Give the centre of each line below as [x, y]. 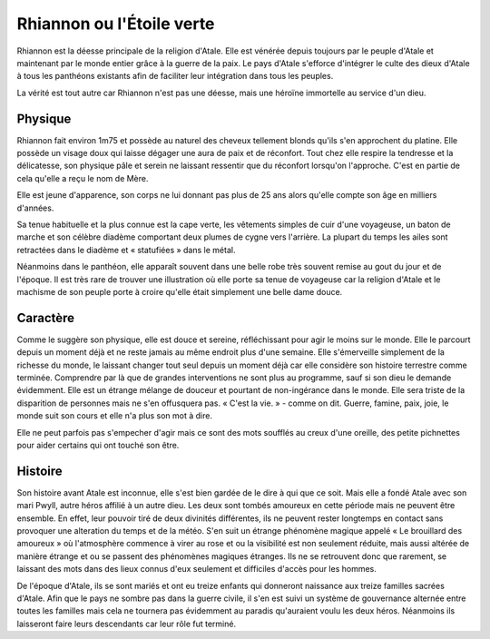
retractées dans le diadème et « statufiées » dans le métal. [126, 250]
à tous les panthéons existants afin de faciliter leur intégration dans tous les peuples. [175, 76]
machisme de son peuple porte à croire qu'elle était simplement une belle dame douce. [180, 291]
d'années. [35, 208]
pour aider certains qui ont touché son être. [98, 445]
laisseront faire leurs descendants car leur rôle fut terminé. [126, 624]
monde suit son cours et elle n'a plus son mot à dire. [115, 416]
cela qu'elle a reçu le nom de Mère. [83, 178]
